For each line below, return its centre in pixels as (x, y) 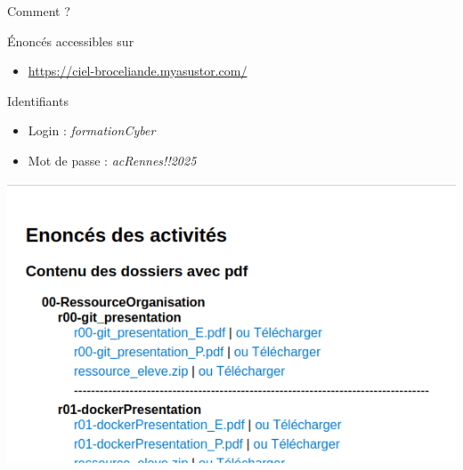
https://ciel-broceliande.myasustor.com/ (138, 71)
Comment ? (39, 11)
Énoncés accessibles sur (71, 41)
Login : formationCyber (92, 130)
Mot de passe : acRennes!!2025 (112, 160)
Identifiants (38, 100)
